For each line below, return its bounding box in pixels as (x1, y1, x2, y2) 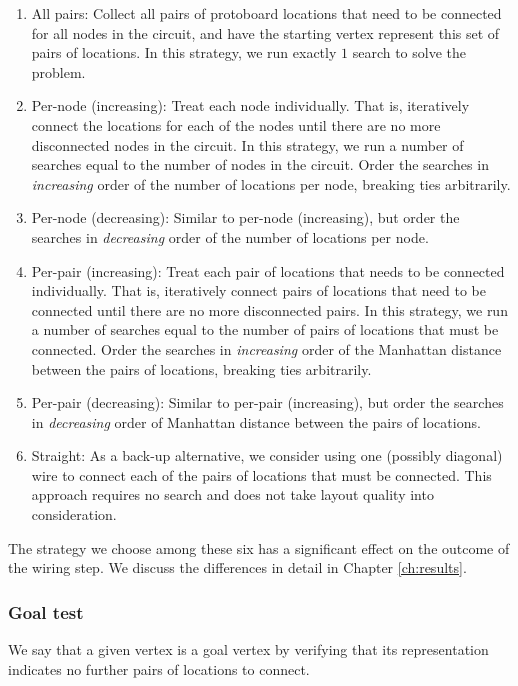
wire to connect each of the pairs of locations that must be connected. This (31, 464, 492, 485)
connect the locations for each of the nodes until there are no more (31, 114, 441, 135)
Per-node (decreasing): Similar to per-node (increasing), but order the (31, 207, 460, 228)
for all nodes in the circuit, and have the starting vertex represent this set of (31, 22, 500, 43)
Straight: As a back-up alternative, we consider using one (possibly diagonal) (31, 445, 503, 466)
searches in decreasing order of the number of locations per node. (31, 226, 429, 247)
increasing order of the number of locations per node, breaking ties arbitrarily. (31, 173, 511, 194)
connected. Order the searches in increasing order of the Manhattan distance (31, 338, 502, 359)
